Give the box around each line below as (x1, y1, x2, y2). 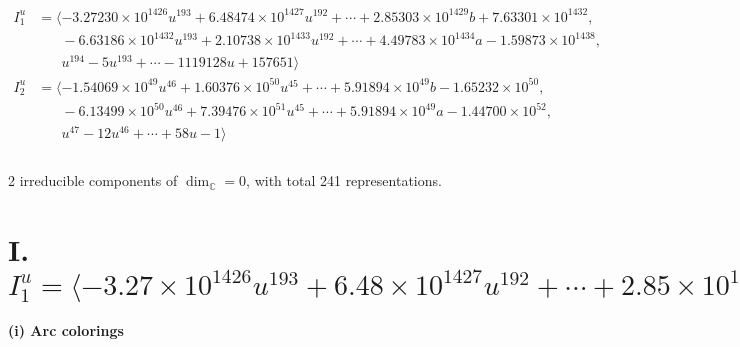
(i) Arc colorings (8, 320, 124, 341)
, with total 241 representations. (246, 170, 442, 191)
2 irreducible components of (8, 170, 178, 191)
